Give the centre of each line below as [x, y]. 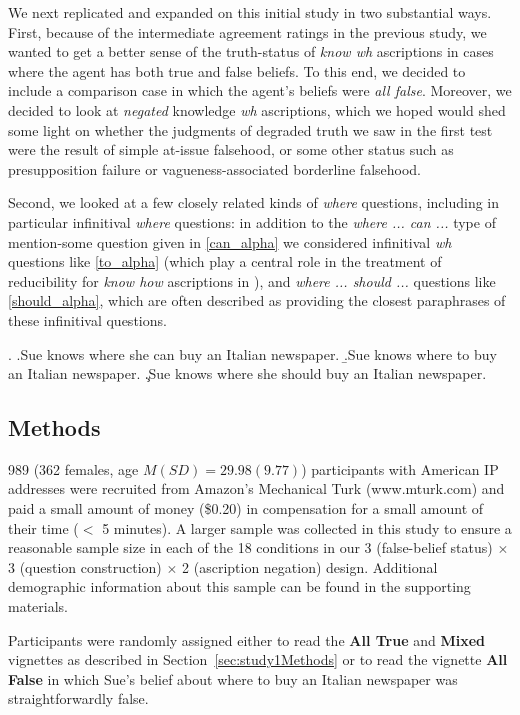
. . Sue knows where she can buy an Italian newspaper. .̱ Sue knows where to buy [252, 353]
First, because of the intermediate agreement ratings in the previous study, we [247, 31]
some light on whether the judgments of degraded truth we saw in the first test [250, 129]
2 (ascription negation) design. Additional [310, 566]
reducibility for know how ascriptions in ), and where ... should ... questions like [252, 280]
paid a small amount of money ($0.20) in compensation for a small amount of [246, 508]
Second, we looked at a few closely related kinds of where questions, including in [254, 202]
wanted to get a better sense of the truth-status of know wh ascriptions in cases [251, 51]
